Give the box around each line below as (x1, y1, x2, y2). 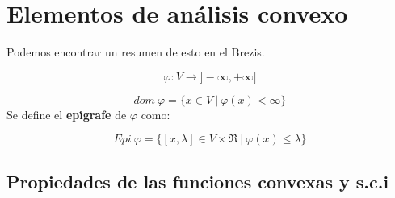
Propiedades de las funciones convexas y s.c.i (6, 168, 389, 193)
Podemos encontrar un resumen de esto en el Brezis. (6, 43, 265, 60)
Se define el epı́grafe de (6, 105, 127, 122)
